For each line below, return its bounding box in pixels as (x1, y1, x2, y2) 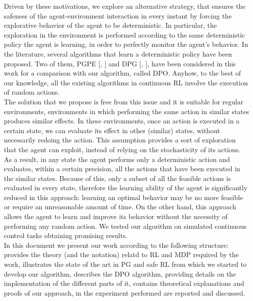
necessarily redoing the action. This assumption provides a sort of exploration (4, 135, 236, 145)
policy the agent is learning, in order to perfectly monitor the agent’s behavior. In (4, 39, 248, 49)
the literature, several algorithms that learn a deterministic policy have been (4, 48, 232, 59)
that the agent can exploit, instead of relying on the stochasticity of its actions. (4, 144, 241, 154)
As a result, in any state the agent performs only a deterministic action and (4, 154, 230, 164)
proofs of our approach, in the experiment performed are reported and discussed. (4, 287, 245, 298)
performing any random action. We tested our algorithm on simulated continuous (4, 221, 247, 231)
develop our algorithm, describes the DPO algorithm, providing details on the (4, 268, 236, 279)
